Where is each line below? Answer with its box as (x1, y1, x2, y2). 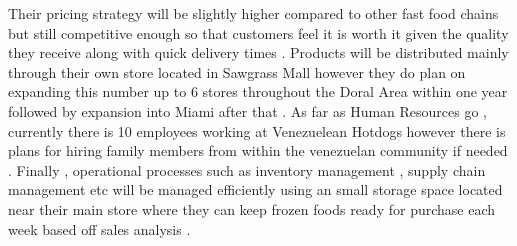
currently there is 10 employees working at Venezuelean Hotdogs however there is (8, 120, 506, 141)
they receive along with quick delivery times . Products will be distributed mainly (8, 42, 509, 63)
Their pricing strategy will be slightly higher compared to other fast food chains (8, 3, 499, 23)
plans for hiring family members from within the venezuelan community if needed (8, 140, 508, 161)
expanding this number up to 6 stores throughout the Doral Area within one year (8, 81, 508, 102)
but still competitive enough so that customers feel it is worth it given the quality (8, 22, 509, 43)
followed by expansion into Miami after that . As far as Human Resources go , (8, 100, 488, 121)
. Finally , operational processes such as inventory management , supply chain (8, 159, 486, 180)
